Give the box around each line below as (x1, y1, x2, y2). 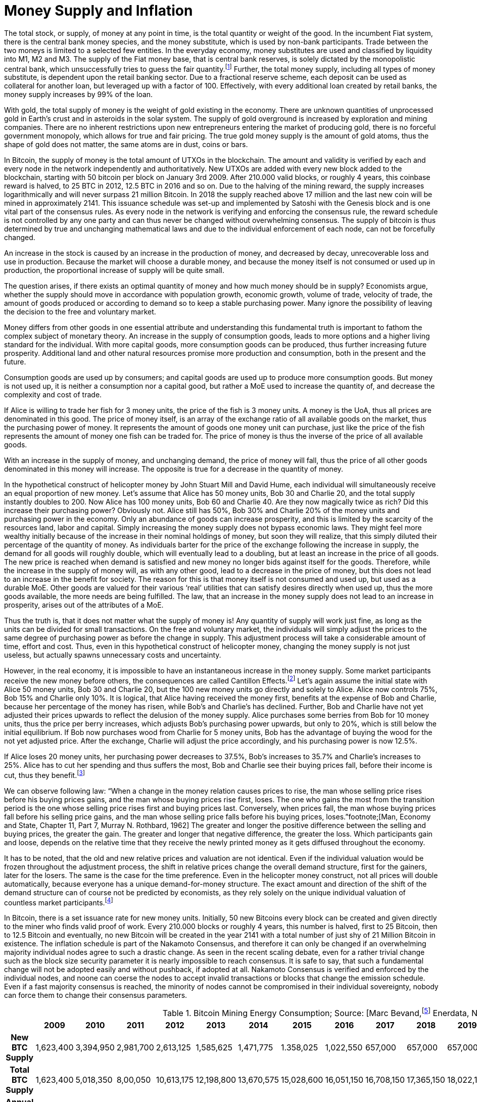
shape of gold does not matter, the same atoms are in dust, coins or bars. (4, 140, 248, 149)
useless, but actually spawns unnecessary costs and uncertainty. (4, 651, 221, 660)
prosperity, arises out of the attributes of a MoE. (4, 601, 164, 610)
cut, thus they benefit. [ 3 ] (4, 769, 85, 779)
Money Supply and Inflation (4, 2, 193, 19)
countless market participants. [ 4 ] (4, 896, 113, 907)
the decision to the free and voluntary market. (4, 307, 156, 316)
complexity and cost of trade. (4, 390, 102, 399)
